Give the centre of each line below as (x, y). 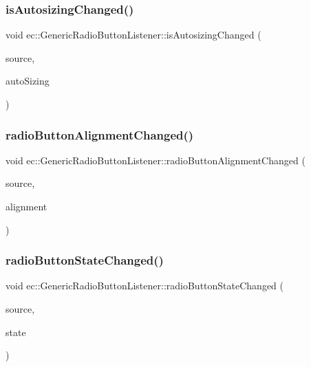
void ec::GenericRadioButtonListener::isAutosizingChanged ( (133, 35)
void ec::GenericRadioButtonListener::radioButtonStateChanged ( (145, 286)
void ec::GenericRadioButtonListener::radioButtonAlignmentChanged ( (155, 160)
